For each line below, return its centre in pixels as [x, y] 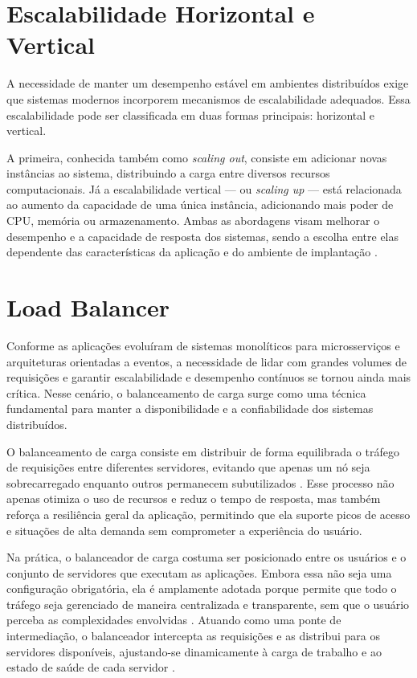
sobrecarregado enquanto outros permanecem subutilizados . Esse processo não [200, 482]
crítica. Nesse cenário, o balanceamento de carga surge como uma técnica [186, 392]
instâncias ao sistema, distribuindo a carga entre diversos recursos [168, 173]
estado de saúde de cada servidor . [91, 667]
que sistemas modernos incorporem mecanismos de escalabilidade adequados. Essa [208, 98]
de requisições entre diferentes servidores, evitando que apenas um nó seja [188, 467]
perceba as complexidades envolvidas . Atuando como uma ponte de [174, 620]
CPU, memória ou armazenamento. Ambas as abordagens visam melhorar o [193, 221]
